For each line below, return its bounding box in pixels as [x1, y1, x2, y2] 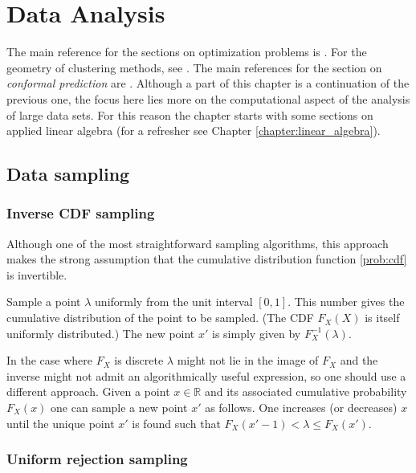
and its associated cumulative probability [204, 383, 407, 400]
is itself [365, 309, 400, 326]
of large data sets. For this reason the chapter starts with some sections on [6, 106, 373, 123]
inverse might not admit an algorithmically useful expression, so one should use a [6, 367, 406, 384]
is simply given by [212, 324, 301, 341]
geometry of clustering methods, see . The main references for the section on [6, 59, 382, 75]
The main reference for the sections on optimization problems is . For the [6, 43, 367, 60]
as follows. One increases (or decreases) [205, 399, 398, 416]
